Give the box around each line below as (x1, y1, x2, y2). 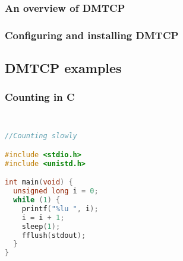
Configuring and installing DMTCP (5, 27, 179, 42)
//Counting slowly (5, 132, 77, 141)
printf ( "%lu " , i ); (21, 204, 99, 213)
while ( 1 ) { (13, 196, 61, 205)
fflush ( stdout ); (21, 231, 86, 240)
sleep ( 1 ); (21, 222, 61, 231)
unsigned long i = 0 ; (13, 187, 99, 196)
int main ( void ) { (5, 178, 73, 187)
